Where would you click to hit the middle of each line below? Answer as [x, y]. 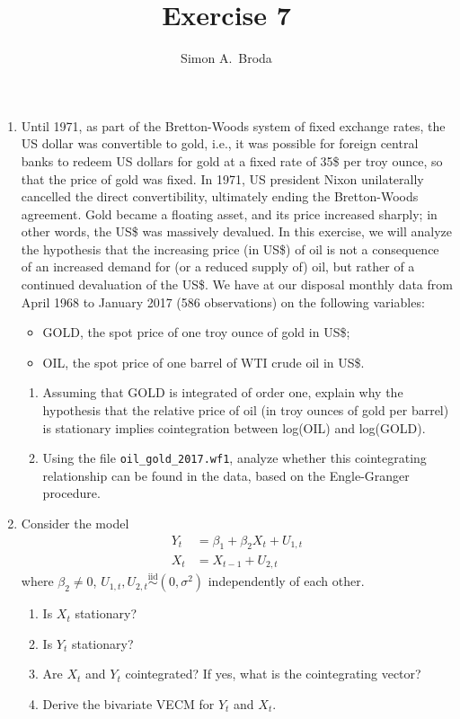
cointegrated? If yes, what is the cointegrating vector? [273, 674]
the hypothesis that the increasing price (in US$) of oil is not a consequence [230, 249]
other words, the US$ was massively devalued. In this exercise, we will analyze [237, 231]
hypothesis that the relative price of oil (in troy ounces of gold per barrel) [246, 410]
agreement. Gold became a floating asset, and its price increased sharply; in [229, 213]
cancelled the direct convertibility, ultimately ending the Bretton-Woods [220, 196]
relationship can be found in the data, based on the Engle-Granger [226, 475]
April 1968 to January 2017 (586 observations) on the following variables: [223, 302]
